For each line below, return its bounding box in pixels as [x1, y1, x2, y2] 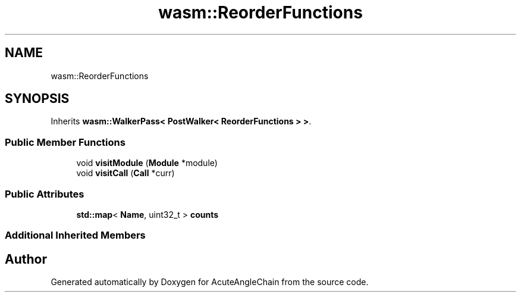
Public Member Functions [5, 136, 125, 148]
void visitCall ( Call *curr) [76, 168, 175, 179]
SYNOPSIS [5, 91, 70, 107]
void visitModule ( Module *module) [76, 158, 218, 168]
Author [5, 251, 47, 267]
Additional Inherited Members [5, 229, 146, 242]
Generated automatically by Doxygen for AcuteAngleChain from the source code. [51, 277, 369, 287]
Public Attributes [5, 187, 84, 200]
